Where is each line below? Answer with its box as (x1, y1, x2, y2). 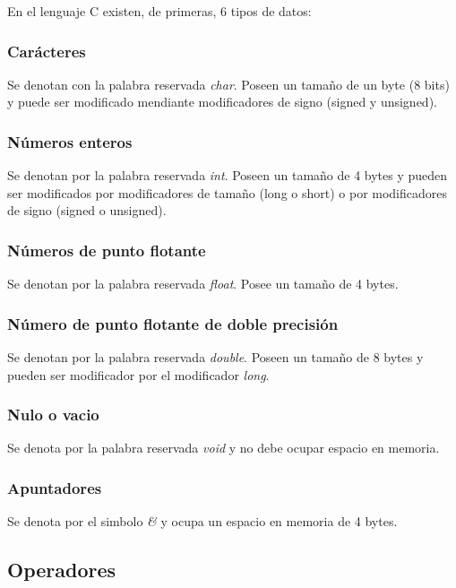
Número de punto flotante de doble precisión (7, 312, 339, 334)
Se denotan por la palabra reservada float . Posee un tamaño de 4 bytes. (7, 274, 399, 293)
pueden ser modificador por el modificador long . (7, 365, 270, 384)
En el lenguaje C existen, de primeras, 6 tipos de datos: (7, 2, 312, 20)
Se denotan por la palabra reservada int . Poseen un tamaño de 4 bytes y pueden (7, 166, 448, 185)
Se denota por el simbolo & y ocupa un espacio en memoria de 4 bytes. (7, 512, 398, 531)
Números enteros (7, 130, 133, 152)
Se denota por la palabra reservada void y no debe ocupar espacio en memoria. (7, 438, 440, 457)
